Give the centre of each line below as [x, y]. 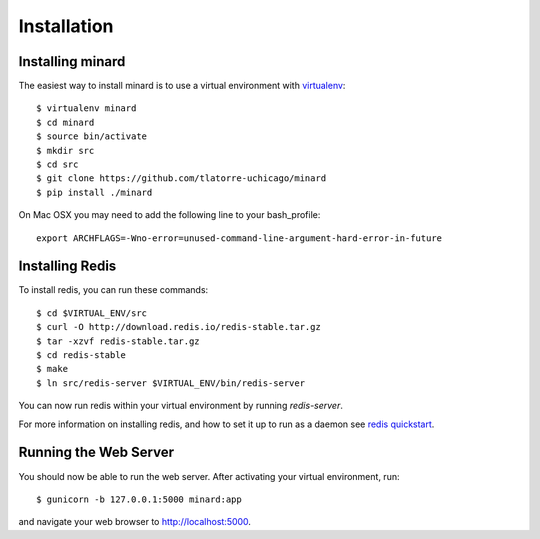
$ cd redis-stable [81, 355]
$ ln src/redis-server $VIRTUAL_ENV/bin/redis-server [170, 383]
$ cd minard [65, 122]
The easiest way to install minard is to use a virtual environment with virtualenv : [182, 86]
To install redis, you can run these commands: [113, 290]
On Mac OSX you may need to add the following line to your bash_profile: [169, 215]
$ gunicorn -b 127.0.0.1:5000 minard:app [139, 499]
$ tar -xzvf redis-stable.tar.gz [118, 341]
